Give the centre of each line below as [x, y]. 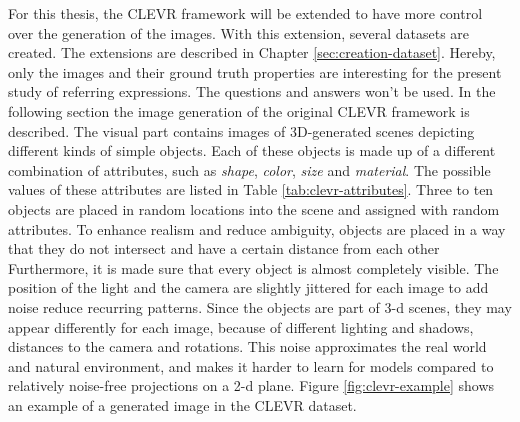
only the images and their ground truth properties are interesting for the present [255, 71]
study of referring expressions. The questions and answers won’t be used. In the [252, 91]
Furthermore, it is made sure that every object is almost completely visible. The [253, 267]
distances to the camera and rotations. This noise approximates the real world [247, 346]
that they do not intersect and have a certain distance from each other [224, 248]
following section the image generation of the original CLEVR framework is [239, 110]
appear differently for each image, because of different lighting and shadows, [241, 326]
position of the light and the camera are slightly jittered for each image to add [248, 287]
